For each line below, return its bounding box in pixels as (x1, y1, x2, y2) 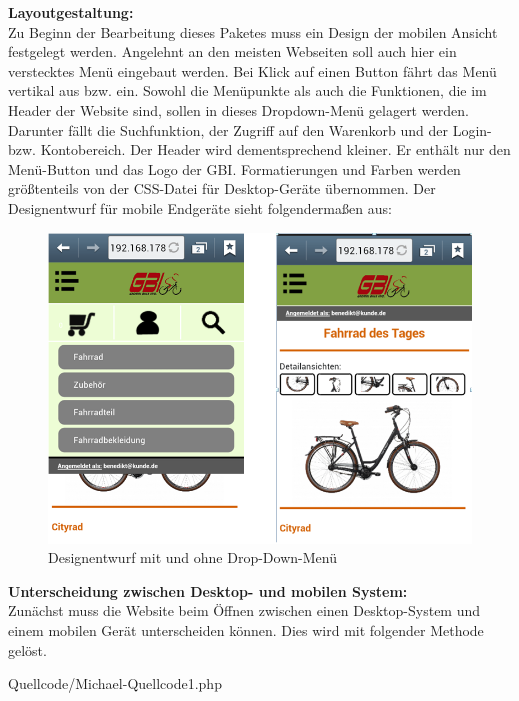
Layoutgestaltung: (8, 2, 134, 22)
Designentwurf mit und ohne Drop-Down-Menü (48, 547, 337, 568)
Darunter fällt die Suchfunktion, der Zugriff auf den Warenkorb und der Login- (8, 119, 492, 140)
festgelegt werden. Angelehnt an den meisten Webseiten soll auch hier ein (8, 41, 457, 62)
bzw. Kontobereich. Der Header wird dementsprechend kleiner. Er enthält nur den (8, 139, 511, 160)
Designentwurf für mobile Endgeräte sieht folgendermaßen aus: (8, 197, 392, 218)
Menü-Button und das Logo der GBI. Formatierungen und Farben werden (8, 158, 461, 179)
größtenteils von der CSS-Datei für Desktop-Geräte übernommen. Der (8, 178, 436, 199)
